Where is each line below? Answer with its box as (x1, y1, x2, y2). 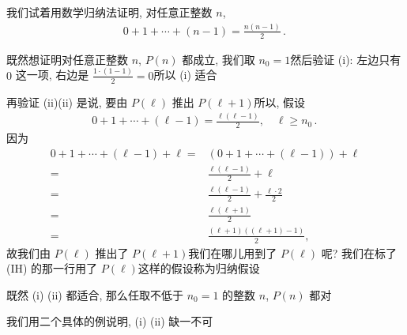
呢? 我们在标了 (321, 244, 397, 261)
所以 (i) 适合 (153, 66, 217, 83)
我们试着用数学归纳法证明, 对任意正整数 (6, 4, 213, 20)
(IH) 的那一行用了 (6, 260, 98, 277)
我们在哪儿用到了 (188, 244, 277, 261)
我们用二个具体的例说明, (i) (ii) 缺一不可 (6, 313, 213, 329)
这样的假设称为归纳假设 (138, 260, 260, 277)
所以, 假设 (254, 93, 306, 110)
